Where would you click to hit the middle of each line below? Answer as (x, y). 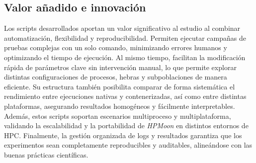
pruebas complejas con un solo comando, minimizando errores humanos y (116, 47)
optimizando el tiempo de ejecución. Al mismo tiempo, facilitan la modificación (125, 57)
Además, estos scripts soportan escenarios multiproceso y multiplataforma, (118, 116)
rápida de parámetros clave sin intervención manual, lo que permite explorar (120, 67)
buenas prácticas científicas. (46, 154)
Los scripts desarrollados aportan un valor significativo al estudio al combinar (122, 28)
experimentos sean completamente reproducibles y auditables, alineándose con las (128, 145)
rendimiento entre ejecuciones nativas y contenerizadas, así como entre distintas (125, 96)
